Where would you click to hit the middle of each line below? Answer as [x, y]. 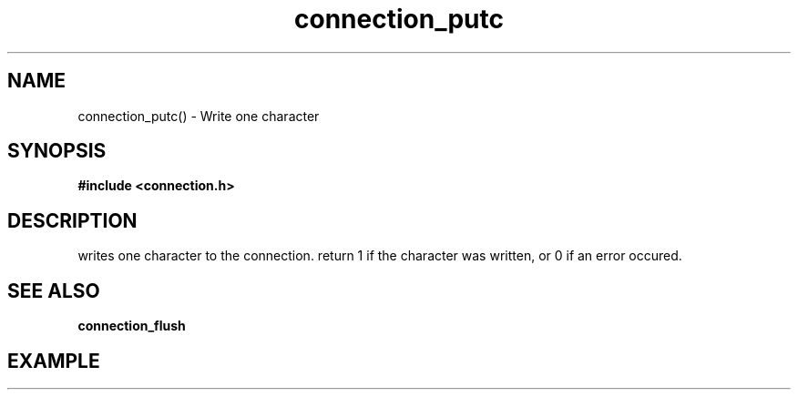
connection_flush [132, 326]
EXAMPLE [54, 361]
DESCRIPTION [72, 220]
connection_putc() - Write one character [199, 116]
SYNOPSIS [57, 151]
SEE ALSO [54, 290]
